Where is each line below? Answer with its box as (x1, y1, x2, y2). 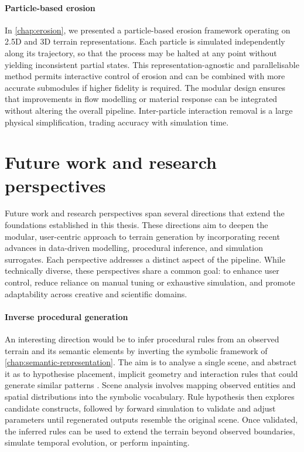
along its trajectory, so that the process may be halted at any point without (5, 46, 277, 59)
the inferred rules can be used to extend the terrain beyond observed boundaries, (5, 424, 295, 437)
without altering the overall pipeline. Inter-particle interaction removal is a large (5, 104, 293, 116)
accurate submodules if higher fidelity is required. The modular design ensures (5, 81, 286, 93)
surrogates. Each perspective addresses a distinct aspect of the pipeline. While (5, 253, 285, 265)
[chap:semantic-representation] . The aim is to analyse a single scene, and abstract (5, 356, 297, 368)
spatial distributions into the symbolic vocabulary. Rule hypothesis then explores (5, 390, 295, 402)
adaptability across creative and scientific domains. (5, 287, 187, 300)
